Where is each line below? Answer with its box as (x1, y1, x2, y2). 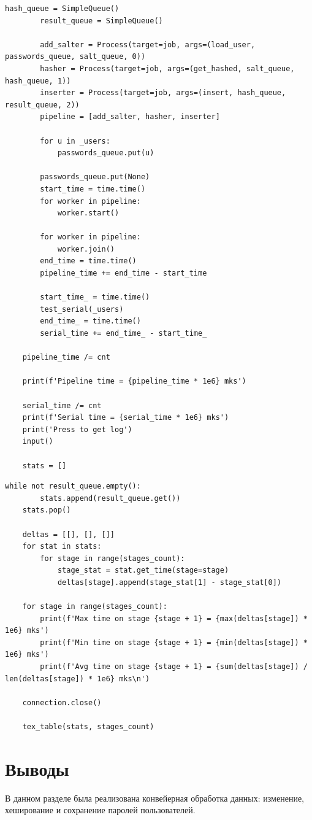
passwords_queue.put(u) (57, 149, 154, 158)
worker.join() (57, 244, 115, 253)
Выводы (5, 756, 69, 781)
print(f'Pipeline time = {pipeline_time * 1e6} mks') (22, 377, 246, 386)
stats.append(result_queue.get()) (40, 493, 181, 503)
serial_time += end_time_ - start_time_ (40, 329, 207, 338)
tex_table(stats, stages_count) (22, 722, 154, 732)
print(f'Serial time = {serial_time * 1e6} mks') (22, 413, 229, 422)
